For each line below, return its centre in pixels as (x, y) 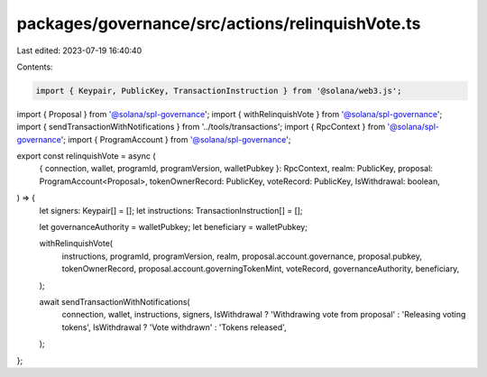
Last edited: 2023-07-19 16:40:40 (79, 51)
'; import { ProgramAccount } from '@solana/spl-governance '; (176, 139)
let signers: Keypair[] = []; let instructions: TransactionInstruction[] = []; (171, 210)
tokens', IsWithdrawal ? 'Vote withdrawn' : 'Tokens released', (175, 327)
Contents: (35, 67)
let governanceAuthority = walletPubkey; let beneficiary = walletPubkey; (174, 227)
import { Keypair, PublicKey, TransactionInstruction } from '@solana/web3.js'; (219, 91)
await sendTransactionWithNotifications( (115, 301)
